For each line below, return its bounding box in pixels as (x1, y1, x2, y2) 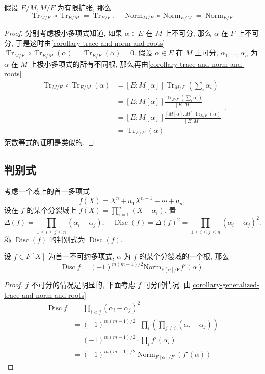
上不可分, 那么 (164, 27, 212, 38)
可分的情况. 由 (143, 279, 191, 290)
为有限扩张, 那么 (57, 2, 112, 12)
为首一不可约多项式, (48, 251, 115, 262)
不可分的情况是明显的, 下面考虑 (31, 279, 136, 290)
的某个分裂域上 (26, 205, 77, 215)
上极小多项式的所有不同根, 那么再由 (30, 58, 149, 69)
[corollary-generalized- (191, 279, 259, 290)
